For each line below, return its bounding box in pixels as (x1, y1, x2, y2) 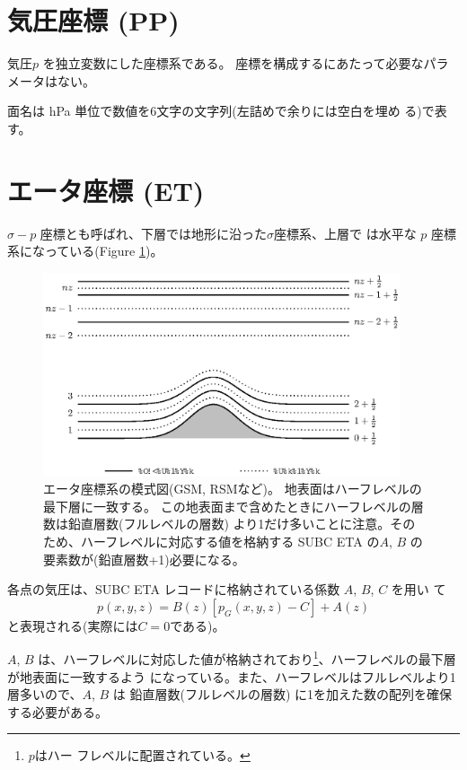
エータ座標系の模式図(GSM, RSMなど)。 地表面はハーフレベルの (43, 479, 422, 498)
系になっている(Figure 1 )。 (7, 241, 163, 260)
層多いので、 (7, 685, 83, 704)
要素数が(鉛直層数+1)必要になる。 (43, 549, 245, 568)
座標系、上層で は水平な (273, 223, 417, 242)
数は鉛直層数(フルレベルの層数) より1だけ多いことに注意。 (43, 514, 391, 533)
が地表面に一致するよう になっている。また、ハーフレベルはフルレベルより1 (7, 667, 456, 686)
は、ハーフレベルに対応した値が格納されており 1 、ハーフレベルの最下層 (38, 647, 456, 668)
